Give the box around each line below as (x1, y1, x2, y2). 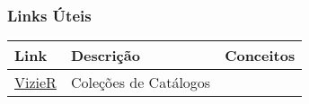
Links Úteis (7, 4, 92, 26)
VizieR (14, 72, 57, 93)
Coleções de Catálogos (70, 72, 211, 93)
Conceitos (225, 45, 296, 66)
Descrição (70, 45, 140, 66)
